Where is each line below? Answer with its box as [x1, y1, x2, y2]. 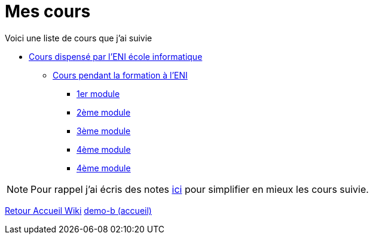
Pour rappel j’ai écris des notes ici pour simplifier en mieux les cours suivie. [30, 183, 369, 195]
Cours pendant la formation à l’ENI [53, 69, 188, 80]
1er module [77, 88, 120, 99]
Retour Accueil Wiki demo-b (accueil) [5, 205, 152, 216]
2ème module [77, 107, 131, 117]
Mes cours [5, 1, 91, 22]
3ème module [77, 125, 131, 136]
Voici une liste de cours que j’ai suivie [5, 32, 152, 43]
